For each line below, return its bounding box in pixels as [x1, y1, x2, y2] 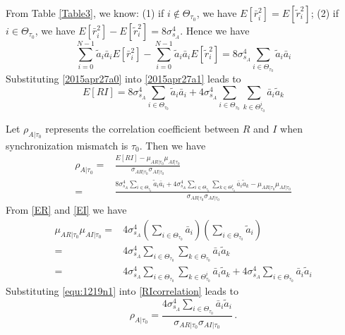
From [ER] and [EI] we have [6, 202, 127, 217]
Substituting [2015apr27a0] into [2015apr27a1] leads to [6, 71, 241, 86]
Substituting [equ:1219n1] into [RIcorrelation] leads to [6, 283, 238, 298]
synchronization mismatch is [6, 138, 128, 152]
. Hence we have [180, 23, 250, 37]
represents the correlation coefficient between [45, 121, 240, 135]
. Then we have [139, 138, 206, 152]
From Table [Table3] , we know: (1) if [6, 6, 164, 20]
